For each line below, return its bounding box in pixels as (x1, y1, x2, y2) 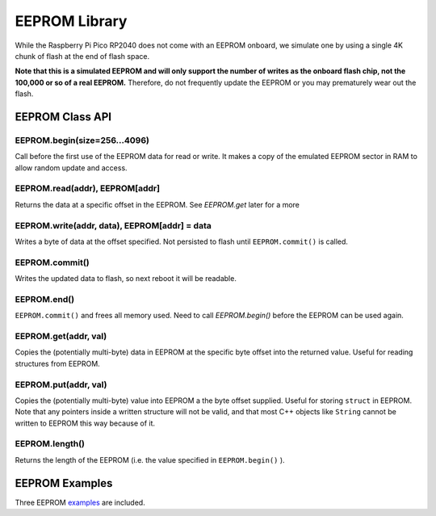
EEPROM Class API (15, 110, 112, 124)
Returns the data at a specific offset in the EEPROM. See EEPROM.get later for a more (15, 199, 300, 209)
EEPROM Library (15, 12, 128, 30)
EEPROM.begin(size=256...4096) (15, 134, 149, 145)
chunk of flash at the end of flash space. (15, 51, 149, 61)
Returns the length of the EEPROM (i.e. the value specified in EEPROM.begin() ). (15, 455, 286, 464)
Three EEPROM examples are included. (15, 497, 145, 507)
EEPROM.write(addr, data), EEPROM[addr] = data (15, 220, 212, 231)
